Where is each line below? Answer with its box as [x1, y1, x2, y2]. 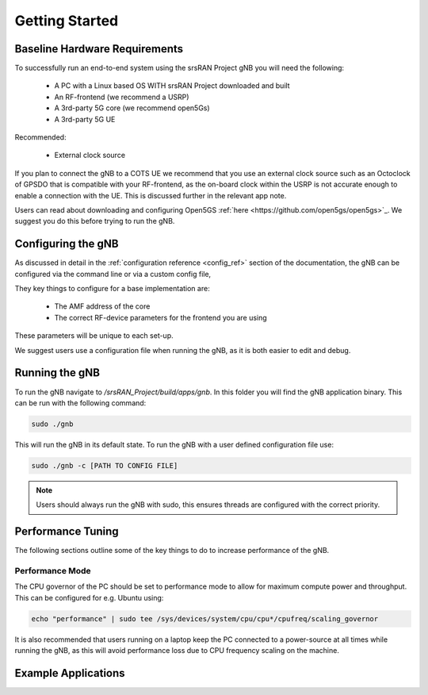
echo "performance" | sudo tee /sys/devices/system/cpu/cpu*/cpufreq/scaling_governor [31, 614, 379, 623]
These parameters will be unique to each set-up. [14, 331, 174, 340]
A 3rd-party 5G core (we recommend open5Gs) [54, 103, 210, 113]
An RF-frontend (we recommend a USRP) [54, 92, 189, 102]
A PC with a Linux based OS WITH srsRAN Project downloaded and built [54, 81, 290, 90]
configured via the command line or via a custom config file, [14, 269, 212, 278]
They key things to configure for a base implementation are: [14, 284, 210, 294]
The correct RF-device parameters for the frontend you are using [54, 313, 267, 322]
